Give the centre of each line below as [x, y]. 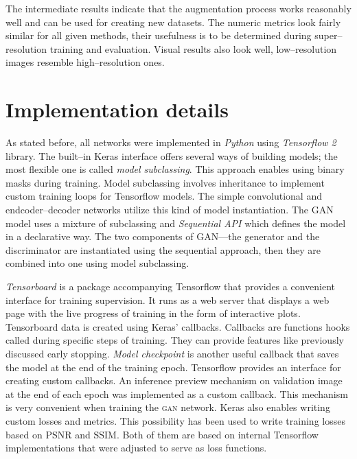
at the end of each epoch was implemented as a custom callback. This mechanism [177, 393]
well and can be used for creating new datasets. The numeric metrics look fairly [173, 22]
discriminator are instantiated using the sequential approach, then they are [163, 249]
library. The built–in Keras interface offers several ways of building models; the [172, 155]
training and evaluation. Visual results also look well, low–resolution [193, 48]
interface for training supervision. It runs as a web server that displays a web [168, 299]
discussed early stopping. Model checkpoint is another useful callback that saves [172, 353]
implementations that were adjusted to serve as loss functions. [136, 448]
